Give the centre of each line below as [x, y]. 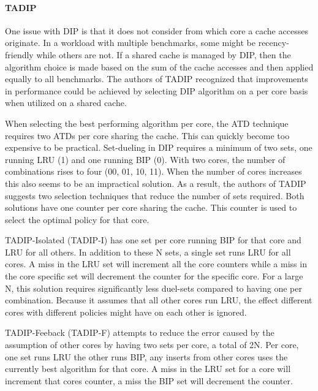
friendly [19, 54]
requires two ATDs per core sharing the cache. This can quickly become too [147, 135]
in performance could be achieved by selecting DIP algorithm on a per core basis [157, 90]
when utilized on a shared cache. [66, 103]
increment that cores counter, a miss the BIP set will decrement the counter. [149, 380]
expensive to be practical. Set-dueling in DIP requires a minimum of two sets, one [159, 147]
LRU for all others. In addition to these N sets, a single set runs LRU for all [148, 252]
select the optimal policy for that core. [77, 219]
